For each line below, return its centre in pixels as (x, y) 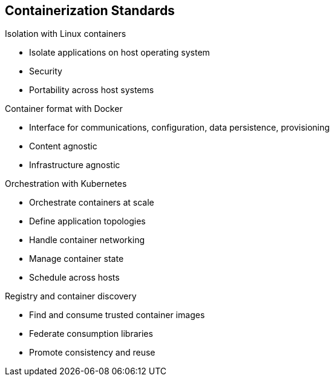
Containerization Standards (90, 11)
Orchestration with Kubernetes (66, 184)
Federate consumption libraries (91, 334)
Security (46, 71)
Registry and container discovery (71, 296)
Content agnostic (63, 146)
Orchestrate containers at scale (92, 203)
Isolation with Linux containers (66, 34)
